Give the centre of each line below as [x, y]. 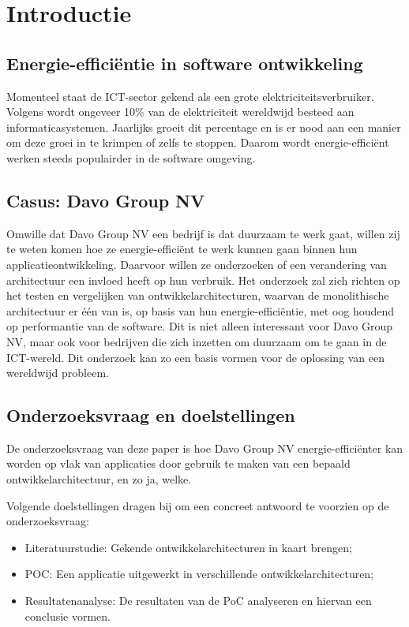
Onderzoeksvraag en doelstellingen [151, 415]
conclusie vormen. [68, 616]
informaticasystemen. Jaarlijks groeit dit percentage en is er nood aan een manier [204, 127]
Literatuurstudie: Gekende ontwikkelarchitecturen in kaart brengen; [188, 547]
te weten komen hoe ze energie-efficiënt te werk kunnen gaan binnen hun [182, 249]
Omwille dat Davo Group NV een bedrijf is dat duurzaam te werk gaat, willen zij [203, 233]
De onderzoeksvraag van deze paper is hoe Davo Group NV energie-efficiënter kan [205, 448]
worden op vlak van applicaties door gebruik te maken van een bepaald [178, 463]
